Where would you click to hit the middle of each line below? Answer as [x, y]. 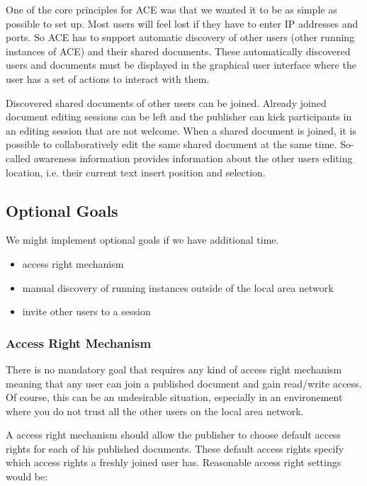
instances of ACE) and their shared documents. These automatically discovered [178, 51]
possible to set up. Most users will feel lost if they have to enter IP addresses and [182, 23]
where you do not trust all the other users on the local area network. [155, 411]
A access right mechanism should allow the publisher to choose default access [174, 435]
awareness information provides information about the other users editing [193, 158]
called [18, 158]
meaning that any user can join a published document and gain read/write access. [184, 383]
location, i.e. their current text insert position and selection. [136, 172]
